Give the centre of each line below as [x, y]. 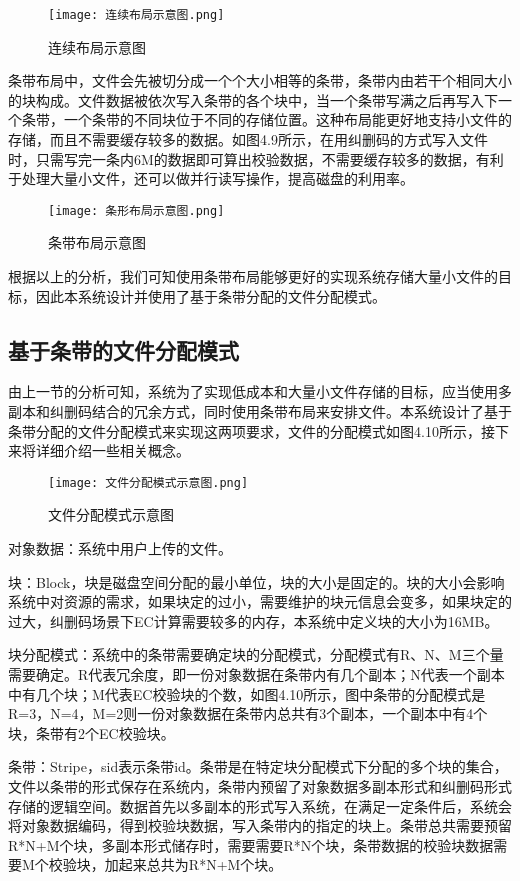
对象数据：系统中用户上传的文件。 [120, 548]
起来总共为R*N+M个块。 [200, 864]
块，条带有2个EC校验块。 [91, 732]
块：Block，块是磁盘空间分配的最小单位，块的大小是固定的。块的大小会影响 [256, 581]
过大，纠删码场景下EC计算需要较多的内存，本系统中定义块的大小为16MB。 [253, 620]
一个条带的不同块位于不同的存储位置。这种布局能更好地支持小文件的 [287, 119]
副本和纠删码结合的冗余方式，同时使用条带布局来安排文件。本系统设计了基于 [260, 411]
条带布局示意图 [97, 242]
